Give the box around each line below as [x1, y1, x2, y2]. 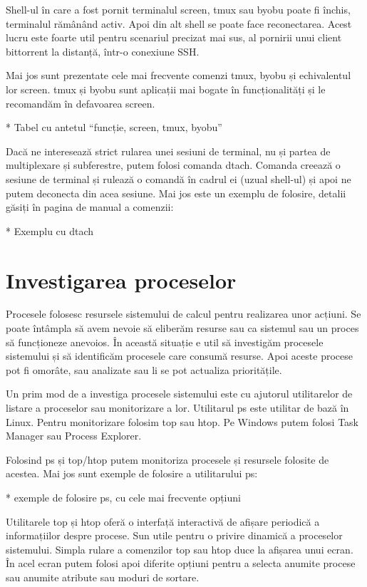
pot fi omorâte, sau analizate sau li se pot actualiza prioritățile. [6, 362, 282, 377]
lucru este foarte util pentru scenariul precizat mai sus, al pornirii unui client [6, 30, 342, 45]
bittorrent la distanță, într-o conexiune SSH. [6, 43, 200, 58]
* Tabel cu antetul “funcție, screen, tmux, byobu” [6, 120, 222, 135]
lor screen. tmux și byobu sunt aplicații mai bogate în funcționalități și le [6, 81, 326, 96]
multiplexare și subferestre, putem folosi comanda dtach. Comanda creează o [6, 157, 341, 172]
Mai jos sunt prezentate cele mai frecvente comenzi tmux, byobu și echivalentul [6, 68, 351, 83]
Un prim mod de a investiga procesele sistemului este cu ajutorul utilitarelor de [6, 386, 353, 401]
